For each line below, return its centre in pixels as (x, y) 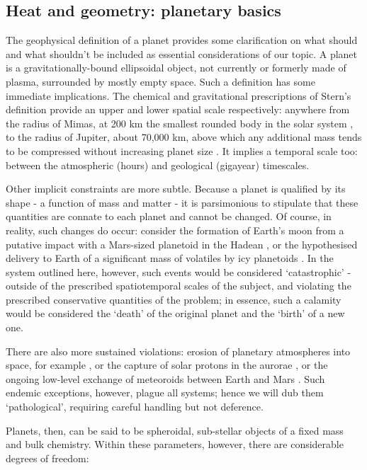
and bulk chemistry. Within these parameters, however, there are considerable (175, 444)
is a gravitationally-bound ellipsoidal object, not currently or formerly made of (176, 68)
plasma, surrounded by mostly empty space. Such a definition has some (160, 81)
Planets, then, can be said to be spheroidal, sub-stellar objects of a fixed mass (175, 430)
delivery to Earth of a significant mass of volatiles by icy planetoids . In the (170, 258)
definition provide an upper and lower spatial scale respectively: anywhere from (178, 109)
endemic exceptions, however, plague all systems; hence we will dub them (165, 392)
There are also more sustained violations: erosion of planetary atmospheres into (178, 351)
